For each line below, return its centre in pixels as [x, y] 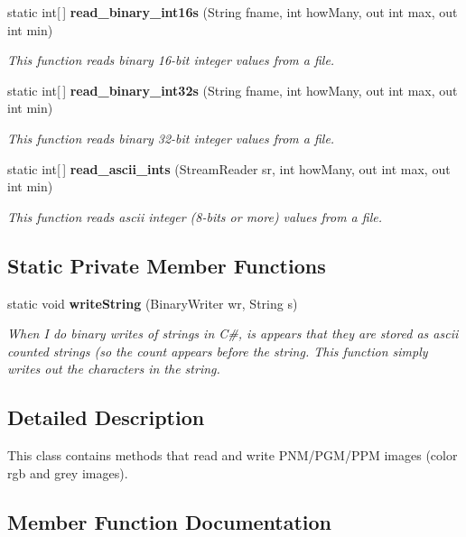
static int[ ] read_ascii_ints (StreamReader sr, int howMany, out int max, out [229, 168]
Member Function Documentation [170, 521]
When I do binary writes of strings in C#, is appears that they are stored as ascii [233, 333]
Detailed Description [106, 417]
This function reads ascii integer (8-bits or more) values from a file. [195, 216]
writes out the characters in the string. [114, 369]
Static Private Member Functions [167, 265]
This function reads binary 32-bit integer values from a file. [171, 138]
